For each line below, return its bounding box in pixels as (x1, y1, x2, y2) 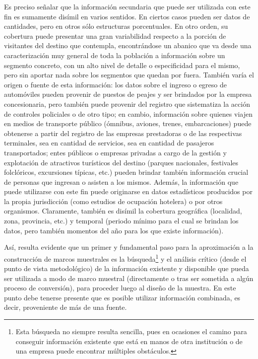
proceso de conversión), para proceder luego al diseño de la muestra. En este (4, 283, 236, 293)
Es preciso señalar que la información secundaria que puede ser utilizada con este (4, 1, 251, 11)
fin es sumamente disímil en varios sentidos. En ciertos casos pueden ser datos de (4, 11, 250, 21)
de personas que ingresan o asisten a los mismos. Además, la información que (4, 176, 239, 187)
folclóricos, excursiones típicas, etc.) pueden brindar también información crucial (4, 167, 249, 177)
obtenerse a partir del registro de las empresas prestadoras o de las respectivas (4, 128, 242, 138)
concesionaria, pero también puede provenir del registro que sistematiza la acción (4, 98, 250, 109)
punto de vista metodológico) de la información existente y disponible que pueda (4, 263, 249, 274)
